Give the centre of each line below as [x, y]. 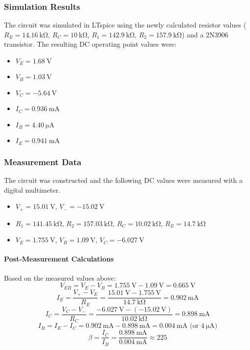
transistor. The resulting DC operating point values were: [90, 44]
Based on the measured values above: [60, 277]
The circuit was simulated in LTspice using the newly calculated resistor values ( [125, 25]
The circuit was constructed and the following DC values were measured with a [123, 180]
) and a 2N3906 [205, 34]
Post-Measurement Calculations [59, 259]
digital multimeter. [32, 190]
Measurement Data [43, 161]
